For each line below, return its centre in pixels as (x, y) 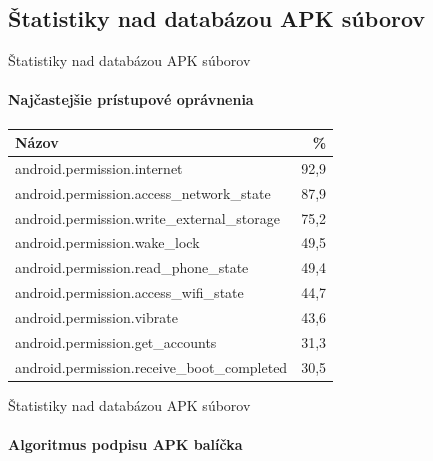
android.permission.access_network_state (143, 192)
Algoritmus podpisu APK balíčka (125, 443)
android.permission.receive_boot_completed (151, 366)
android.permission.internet (99, 167)
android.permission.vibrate (96, 317)
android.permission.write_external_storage (147, 217)
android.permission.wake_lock (107, 242)
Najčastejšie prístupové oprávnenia (131, 99)
